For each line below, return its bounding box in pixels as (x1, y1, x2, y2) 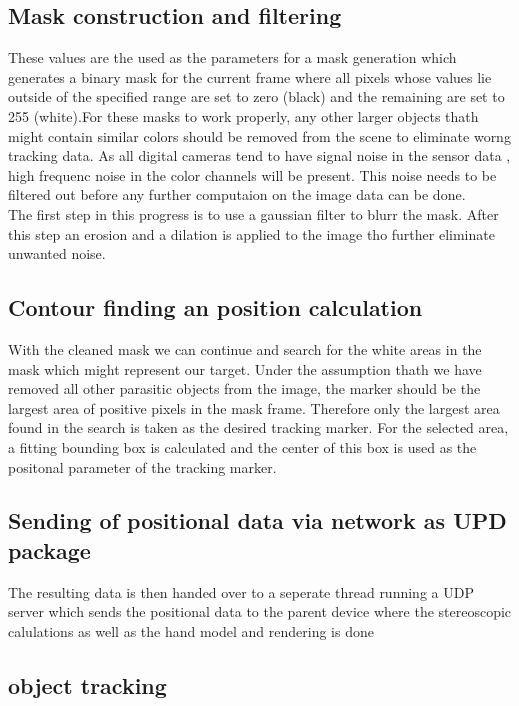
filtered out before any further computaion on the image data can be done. (8, 184, 466, 205)
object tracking (8, 669, 167, 700)
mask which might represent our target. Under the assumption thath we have (8, 358, 482, 379)
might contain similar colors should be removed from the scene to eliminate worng (8, 125, 511, 146)
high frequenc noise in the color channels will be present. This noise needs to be (8, 164, 497, 185)
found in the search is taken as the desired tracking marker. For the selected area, (8, 417, 509, 438)
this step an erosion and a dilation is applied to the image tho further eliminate (8, 223, 495, 244)
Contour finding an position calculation (8, 292, 423, 323)
